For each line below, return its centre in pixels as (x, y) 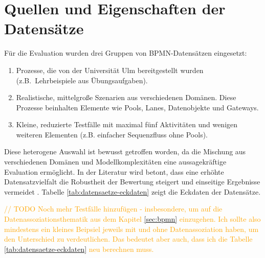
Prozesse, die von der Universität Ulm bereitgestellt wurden (110, 70)
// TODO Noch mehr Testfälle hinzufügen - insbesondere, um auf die (113, 209)
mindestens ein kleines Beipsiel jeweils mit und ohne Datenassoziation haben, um (131, 229)
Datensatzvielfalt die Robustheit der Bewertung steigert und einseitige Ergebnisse (132, 182)
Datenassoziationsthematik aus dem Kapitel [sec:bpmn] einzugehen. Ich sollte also (132, 219)
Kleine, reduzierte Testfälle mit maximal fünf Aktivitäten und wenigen (127, 124)
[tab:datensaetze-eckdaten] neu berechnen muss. (79, 249)
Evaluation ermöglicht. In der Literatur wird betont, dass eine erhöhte (114, 171)
